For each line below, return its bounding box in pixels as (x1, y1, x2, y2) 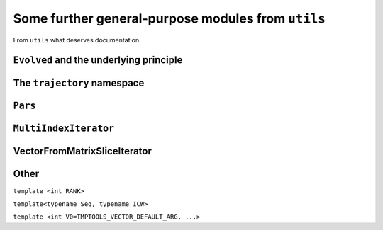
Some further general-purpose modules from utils (13, 11, 326, 26)
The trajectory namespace (13, 77, 145, 89)
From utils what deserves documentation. (13, 35, 141, 44)
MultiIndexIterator (13, 122, 115, 134)
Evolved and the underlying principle (13, 54, 183, 67)
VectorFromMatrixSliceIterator (13, 145, 152, 157)
